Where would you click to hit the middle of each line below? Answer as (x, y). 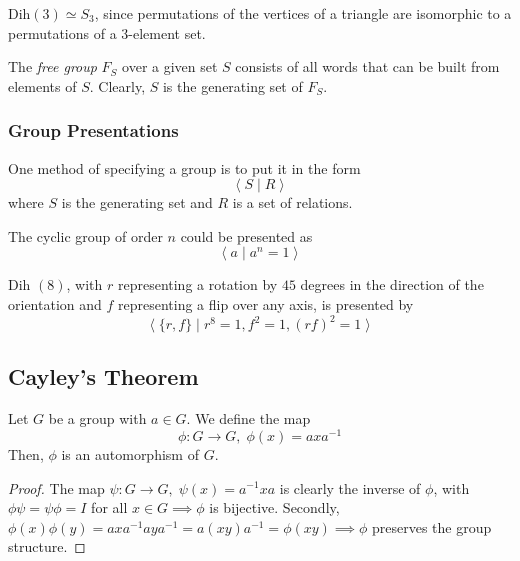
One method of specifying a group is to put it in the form (184, 167)
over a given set (170, 66)
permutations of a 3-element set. (107, 32)
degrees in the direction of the (392, 284)
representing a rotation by (197, 284)
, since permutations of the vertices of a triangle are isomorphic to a (303, 13)
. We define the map (248, 418)
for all (109, 507)
